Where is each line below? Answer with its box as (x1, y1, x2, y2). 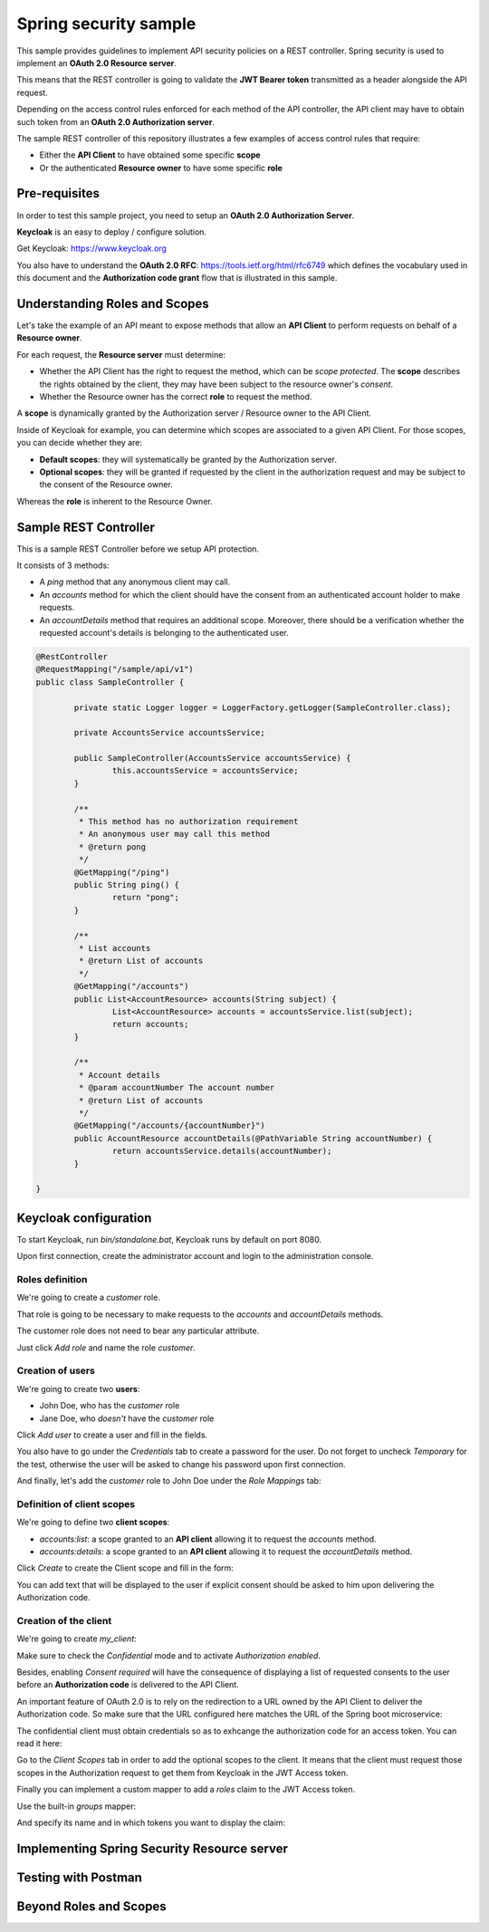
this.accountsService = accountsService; (111, 765, 299, 776)
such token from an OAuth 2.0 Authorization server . (16, 116, 215, 127)
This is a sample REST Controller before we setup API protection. (16, 543, 260, 554)
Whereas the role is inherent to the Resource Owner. (16, 495, 213, 506)
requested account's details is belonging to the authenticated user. (39, 627, 289, 638)
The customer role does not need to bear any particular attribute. (16, 1325, 260, 1336)
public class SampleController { (35, 677, 185, 687)
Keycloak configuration (16, 1210, 152, 1226)
